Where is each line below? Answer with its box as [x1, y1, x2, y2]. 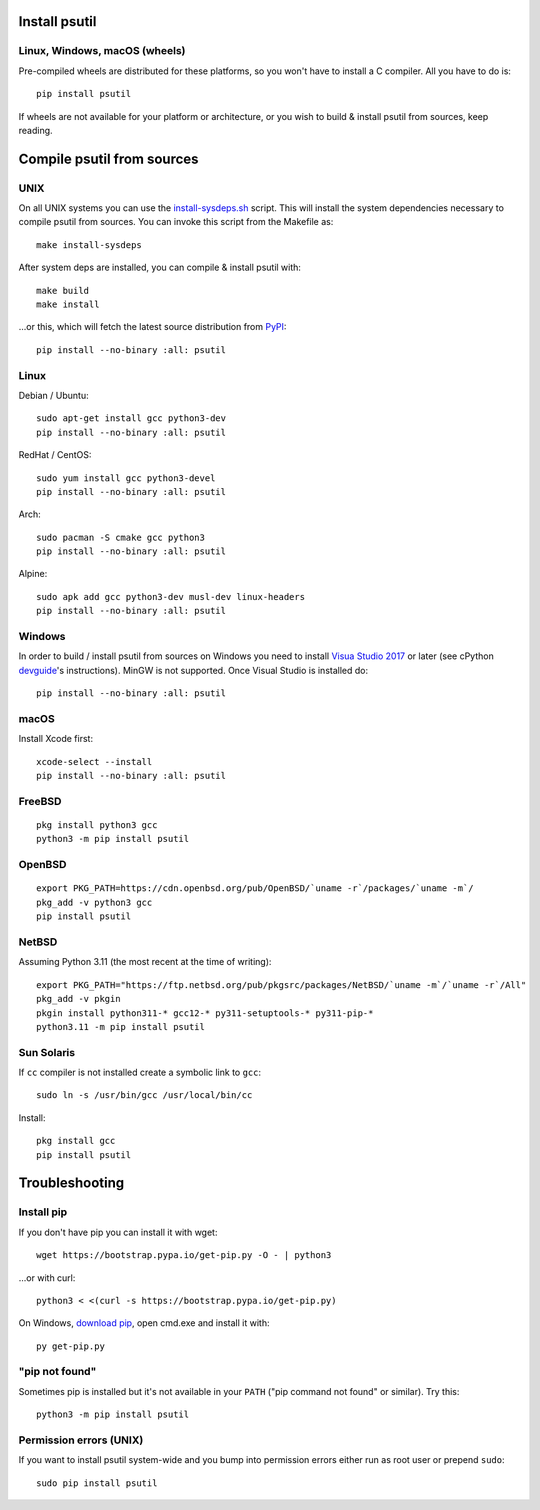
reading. [18, 124, 54, 136]
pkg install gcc [36, 1135, 116, 1147]
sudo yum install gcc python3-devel [36, 472, 216, 484]
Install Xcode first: [18, 733, 94, 745]
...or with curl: [18, 1271, 76, 1284]
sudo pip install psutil [36, 1477, 158, 1489]
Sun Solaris [18, 1045, 75, 1059]
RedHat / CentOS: [18, 449, 92, 461]
